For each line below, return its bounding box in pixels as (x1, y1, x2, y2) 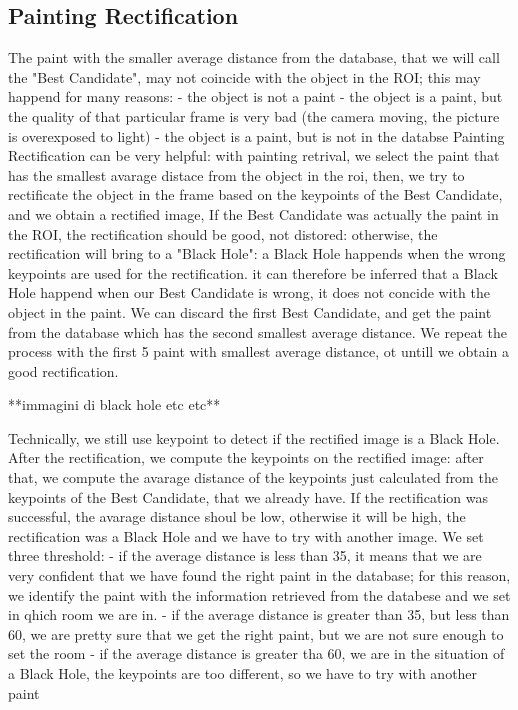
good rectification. (8, 360, 119, 381)
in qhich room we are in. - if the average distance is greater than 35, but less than (8, 604, 510, 625)
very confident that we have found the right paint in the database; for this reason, (8, 565, 511, 586)
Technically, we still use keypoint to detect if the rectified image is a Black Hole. (8, 427, 500, 448)
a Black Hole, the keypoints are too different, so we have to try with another (8, 663, 478, 684)
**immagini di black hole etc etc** (8, 394, 221, 415)
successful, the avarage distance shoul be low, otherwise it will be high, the (8, 506, 466, 527)
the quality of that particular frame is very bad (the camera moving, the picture (8, 105, 500, 126)
